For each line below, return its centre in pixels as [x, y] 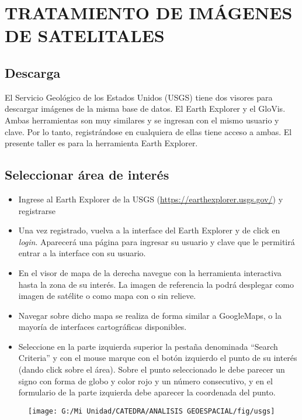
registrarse [37, 210]
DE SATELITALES [85, 35]
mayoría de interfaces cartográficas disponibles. [103, 327]
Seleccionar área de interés [87, 175]
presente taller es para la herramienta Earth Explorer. [101, 143]
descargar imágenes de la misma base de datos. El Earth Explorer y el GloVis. [145, 109]
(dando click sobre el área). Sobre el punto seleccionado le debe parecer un [152, 369]
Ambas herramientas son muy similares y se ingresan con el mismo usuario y [142, 120]
